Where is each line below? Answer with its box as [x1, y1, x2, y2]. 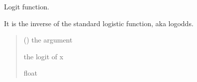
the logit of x [23, 51, 64, 61]
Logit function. [4, 1, 49, 11]
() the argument [23, 35, 73, 45]
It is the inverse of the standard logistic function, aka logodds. [4, 18, 194, 28]
